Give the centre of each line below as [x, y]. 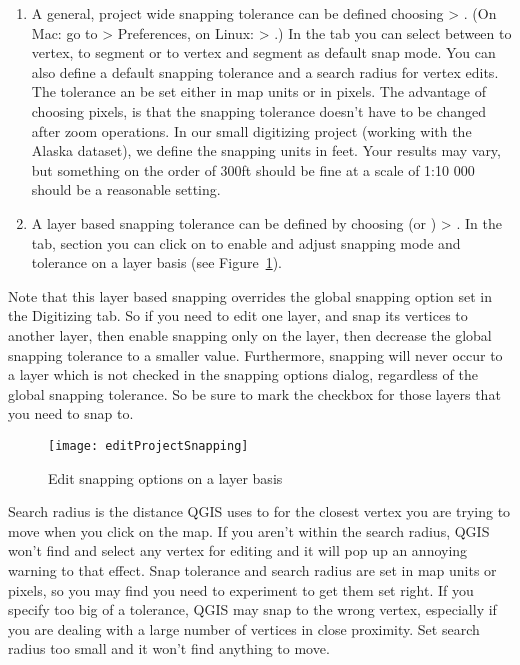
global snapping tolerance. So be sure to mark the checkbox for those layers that [254, 393]
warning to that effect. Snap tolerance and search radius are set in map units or [252, 569]
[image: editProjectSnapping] [148, 445]
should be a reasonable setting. [126, 189]
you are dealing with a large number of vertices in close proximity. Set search [244, 628]
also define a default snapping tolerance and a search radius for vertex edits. [265, 71]
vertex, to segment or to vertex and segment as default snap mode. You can [263, 52]
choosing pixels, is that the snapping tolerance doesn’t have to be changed [259, 110]
